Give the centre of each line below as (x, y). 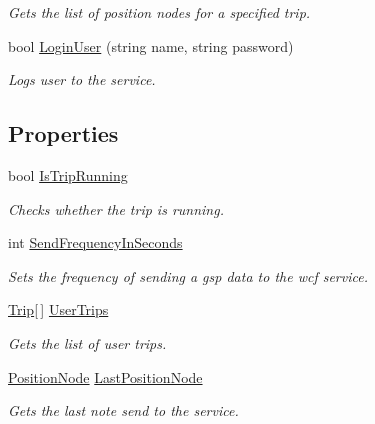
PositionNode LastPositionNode (105, 376)
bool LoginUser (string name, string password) (151, 45)
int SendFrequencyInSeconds (95, 242)
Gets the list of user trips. (87, 342)
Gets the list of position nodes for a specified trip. (159, 12)
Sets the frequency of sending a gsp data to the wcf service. (188, 275)
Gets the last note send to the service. (123, 410)
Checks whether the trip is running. (116, 208)
